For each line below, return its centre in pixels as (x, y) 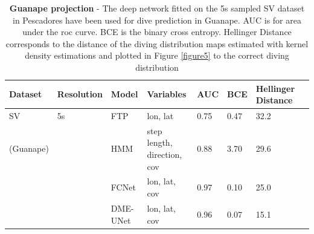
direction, (165, 154)
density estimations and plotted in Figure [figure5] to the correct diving (157, 55)
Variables (167, 94)
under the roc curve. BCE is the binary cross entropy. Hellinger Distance (157, 32)
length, (160, 142)
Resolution (80, 94)
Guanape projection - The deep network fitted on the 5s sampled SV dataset (157, 8)
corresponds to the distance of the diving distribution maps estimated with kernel (157, 43)
